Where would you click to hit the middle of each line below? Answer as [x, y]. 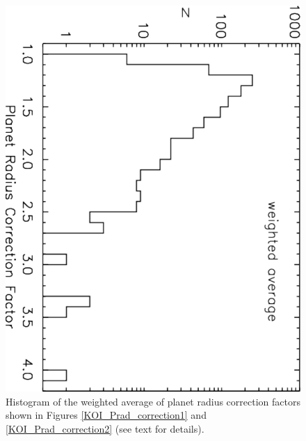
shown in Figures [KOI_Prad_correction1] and [106, 415]
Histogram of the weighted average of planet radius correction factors [153, 401]
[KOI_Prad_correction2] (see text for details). [105, 428]
